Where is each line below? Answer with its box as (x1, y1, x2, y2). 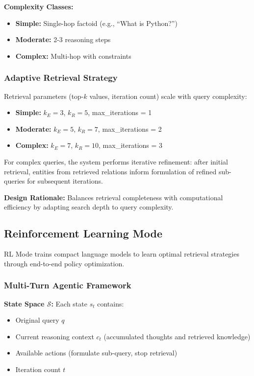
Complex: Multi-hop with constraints (15, 50, 131, 61)
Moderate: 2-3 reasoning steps (15, 34, 111, 45)
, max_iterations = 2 (98, 123, 162, 134)
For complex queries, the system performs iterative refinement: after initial (4, 156, 228, 166)
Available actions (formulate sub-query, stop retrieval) (15, 348, 178, 358)
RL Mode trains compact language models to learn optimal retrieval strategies (4, 249, 239, 259)
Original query (15, 315, 59, 325)
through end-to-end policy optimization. (4, 258, 125, 268)
